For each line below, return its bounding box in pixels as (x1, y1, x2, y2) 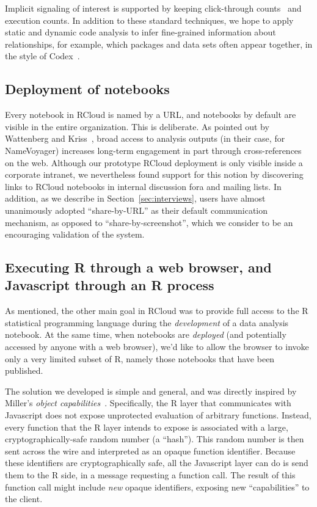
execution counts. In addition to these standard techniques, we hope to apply (5, 13, 294, 26)
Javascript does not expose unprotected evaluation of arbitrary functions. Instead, (5, 409, 312, 421)
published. (5, 364, 43, 377)
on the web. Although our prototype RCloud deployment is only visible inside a (5, 156, 303, 169)
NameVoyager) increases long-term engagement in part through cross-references (5, 144, 302, 156)
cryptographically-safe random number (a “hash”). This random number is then (5, 432, 304, 445)
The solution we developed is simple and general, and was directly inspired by (5, 384, 297, 397)
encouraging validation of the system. (5, 228, 145, 241)
